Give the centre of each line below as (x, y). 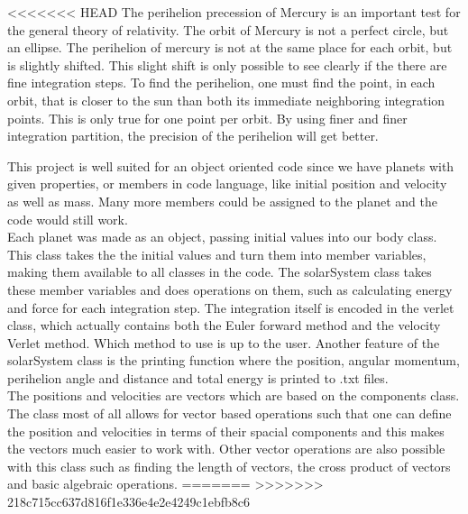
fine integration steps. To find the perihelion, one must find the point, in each (221, 83)
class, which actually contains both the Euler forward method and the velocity (224, 325)
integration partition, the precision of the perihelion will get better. (193, 136)
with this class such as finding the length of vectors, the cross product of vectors (229, 466)
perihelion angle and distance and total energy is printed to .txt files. (198, 377)
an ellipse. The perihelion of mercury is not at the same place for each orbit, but (230, 47)
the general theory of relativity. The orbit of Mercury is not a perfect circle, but (228, 29)
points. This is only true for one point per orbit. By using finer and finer (207, 118)
